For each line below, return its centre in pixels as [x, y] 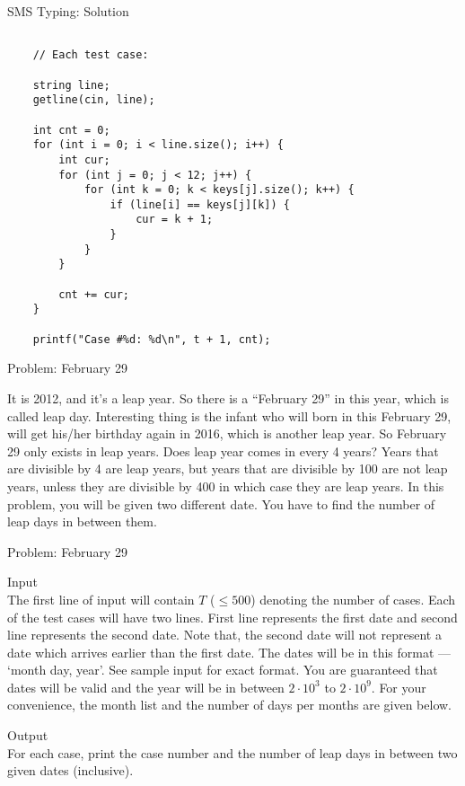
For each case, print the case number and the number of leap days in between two [232, 752]
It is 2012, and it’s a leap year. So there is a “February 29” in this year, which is [228, 397]
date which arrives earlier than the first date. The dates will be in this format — [229, 652]
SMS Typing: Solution [68, 11]
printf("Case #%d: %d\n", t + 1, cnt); [152, 339]
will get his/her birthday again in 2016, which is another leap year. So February [227, 433]
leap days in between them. [82, 521]
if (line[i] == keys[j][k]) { [200, 204]
